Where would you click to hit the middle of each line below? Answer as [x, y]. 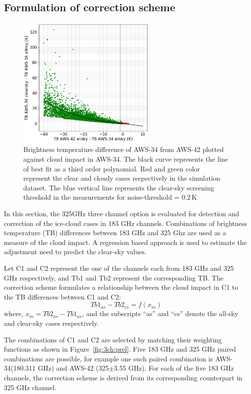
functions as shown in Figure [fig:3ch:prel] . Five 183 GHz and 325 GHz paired [120, 349]
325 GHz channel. [30, 387]
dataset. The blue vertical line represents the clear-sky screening [119, 187]
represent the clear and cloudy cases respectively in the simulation [122, 178]
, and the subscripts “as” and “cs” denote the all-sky [160, 313]
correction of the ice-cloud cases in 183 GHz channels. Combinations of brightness [125, 223]
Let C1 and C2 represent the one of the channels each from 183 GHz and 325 [119, 268]
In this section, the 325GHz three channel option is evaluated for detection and [122, 214]
